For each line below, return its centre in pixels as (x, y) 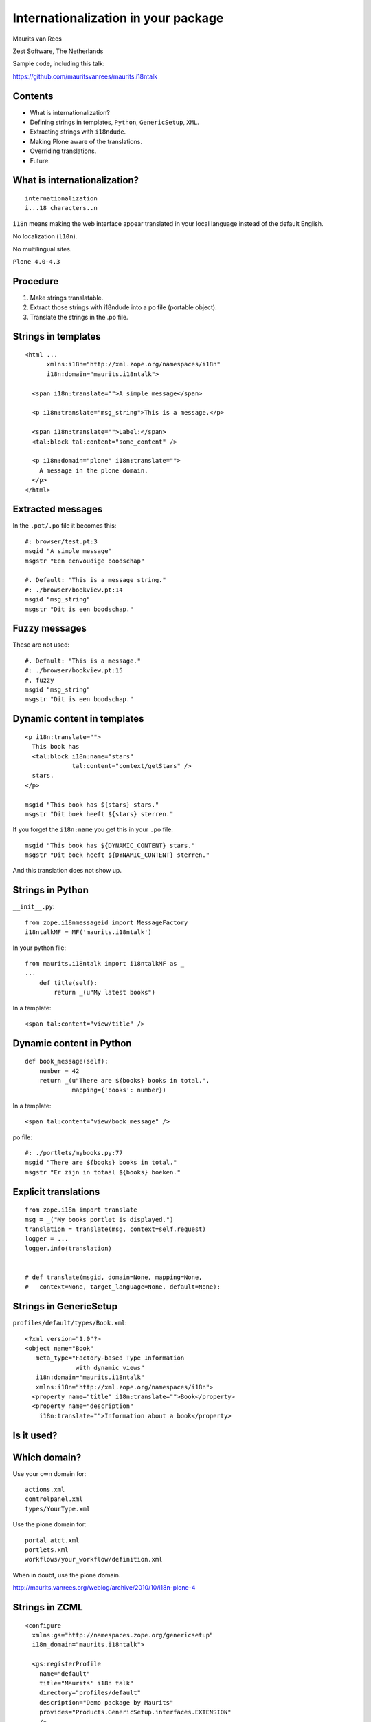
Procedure (36, 281)
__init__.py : (34, 906)
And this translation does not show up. (67, 871)
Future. (40, 160)
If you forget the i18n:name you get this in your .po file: (93, 829)
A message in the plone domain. (93, 470)
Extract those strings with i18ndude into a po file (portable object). (124, 307)
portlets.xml (47, 1550)
